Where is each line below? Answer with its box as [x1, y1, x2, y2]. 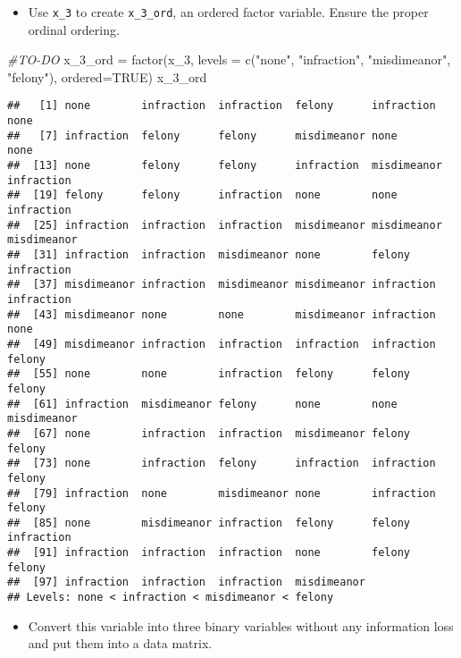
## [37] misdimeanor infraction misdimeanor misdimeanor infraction [7, 278, 436, 291]
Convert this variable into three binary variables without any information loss [28, 616, 454, 635]
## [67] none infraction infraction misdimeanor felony [7, 426, 411, 440]
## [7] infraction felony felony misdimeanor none [7, 129, 398, 142]
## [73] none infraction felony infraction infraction [7, 457, 436, 470]
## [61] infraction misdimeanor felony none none [7, 397, 398, 410]
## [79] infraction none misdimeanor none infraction [7, 486, 436, 500]
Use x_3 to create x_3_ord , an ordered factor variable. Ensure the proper [28, 3, 429, 21]
